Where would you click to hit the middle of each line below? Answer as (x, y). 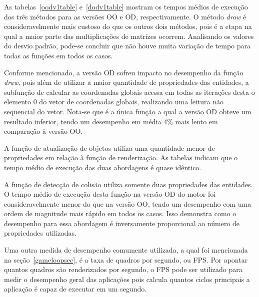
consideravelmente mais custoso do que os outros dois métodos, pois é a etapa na (128, 26)
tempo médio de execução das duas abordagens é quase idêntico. (103, 167)
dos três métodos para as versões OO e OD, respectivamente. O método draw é (125, 16)
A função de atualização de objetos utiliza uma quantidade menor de (109, 148)
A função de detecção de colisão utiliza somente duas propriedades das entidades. (128, 184)
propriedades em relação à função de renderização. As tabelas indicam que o (121, 157)
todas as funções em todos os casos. (58, 55)
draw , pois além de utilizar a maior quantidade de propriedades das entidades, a (126, 82)
